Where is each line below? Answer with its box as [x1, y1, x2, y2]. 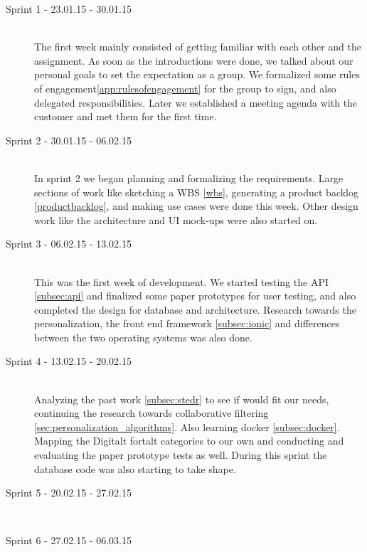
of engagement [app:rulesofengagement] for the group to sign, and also [34, 80, 336, 95]
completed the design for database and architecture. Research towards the [34, 302, 356, 317]
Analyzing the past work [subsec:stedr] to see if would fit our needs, [34, 391, 329, 406]
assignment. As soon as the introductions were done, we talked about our [34, 53, 353, 68]
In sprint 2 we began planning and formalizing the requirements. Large [34, 170, 344, 185]
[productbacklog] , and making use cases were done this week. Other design [34, 198, 358, 213]
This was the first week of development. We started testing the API [34, 274, 329, 289]
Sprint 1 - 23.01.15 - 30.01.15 [6, 1, 132, 16]
